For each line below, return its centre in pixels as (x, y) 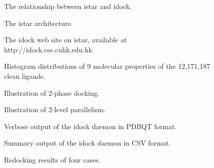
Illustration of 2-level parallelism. (55, 109)
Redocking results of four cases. (52, 159)
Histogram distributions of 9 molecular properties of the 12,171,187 (107, 66)
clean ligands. (25, 76)
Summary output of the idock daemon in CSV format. (87, 143)
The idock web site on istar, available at (66, 40)
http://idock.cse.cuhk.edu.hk (48, 49)
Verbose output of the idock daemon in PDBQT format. (90, 126)
